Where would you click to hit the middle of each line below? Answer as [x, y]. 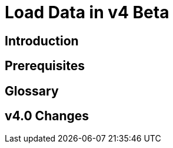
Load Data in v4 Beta [87, 12]
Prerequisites [45, 66]
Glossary [32, 91]
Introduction [42, 41]
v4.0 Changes [47, 116]
